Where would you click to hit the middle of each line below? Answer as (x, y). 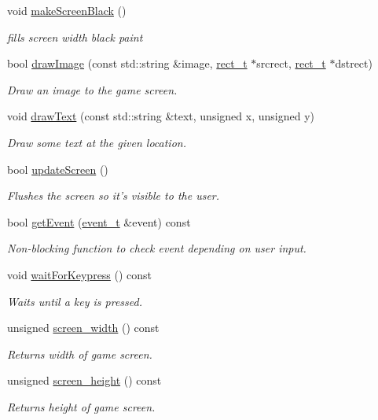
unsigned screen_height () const (84, 380)
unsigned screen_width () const (83, 328)
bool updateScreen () (58, 169)
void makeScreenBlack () (67, 10)
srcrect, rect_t (291, 63)
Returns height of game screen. (81, 406)
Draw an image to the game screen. (92, 89)
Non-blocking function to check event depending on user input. (157, 248)
